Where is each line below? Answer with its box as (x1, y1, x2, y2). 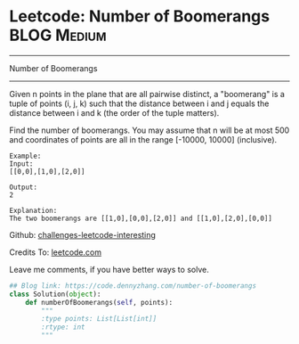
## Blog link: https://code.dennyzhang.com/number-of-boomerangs (9, 281, 256, 291)
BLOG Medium (9, 25, 107, 45)
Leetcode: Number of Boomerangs (9, 6, 270, 27)
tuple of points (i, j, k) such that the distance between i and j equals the (9, 98, 270, 109)
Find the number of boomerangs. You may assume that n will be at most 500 (9, 125, 290, 135)
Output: (9, 183, 38, 192)
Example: (9, 152, 42, 160)
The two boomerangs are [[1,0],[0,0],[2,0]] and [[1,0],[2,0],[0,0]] (9, 214, 273, 223)
